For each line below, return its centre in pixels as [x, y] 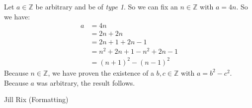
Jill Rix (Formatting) [36, 99]
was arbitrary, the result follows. [86, 82]
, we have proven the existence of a [101, 72]
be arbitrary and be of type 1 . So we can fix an [107, 6]
